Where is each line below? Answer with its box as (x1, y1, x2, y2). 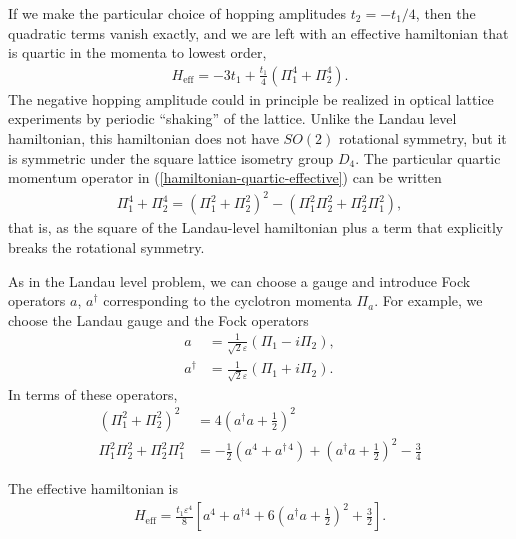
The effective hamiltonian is (8, 478, 179, 499)
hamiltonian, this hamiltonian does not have (8, 128, 279, 148)
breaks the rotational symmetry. (8, 236, 205, 257)
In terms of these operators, (8, 383, 178, 404)
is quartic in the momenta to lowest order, (8, 42, 267, 63)
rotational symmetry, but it (338, 128, 507, 148)
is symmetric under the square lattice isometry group (8, 147, 334, 168)
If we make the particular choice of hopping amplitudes (8, 3, 347, 23)
